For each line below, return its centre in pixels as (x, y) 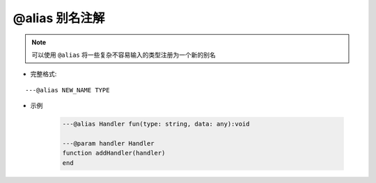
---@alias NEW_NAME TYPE (68, 90)
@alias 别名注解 (59, 18)
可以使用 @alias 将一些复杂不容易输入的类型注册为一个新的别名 (124, 55)
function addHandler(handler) (114, 153)
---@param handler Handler (108, 143)
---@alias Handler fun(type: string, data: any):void (156, 124)
